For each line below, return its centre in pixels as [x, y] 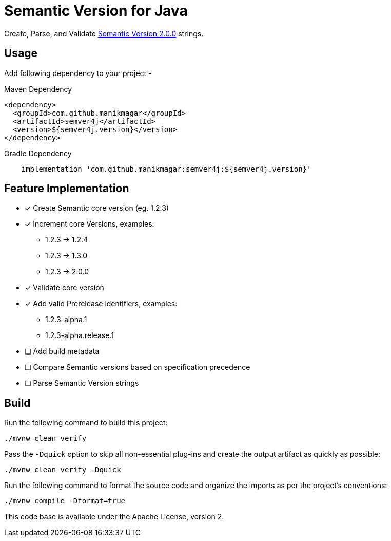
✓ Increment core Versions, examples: [90, 224]
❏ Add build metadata [62, 351]
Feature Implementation [67, 189]
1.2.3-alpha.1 [66, 320]
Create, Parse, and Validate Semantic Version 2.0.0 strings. [104, 33]
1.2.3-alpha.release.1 [80, 335]
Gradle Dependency [38, 153]
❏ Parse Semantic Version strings [82, 383]
